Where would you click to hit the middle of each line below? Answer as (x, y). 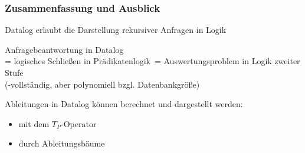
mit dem (34, 123)
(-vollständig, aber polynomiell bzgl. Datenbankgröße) (102, 84)
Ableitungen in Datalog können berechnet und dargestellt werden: (124, 104)
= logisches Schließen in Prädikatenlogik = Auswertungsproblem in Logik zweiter (152, 61)
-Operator (79, 123)
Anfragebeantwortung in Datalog (64, 49)
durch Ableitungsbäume (62, 143)
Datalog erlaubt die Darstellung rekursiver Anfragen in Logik (116, 30)
